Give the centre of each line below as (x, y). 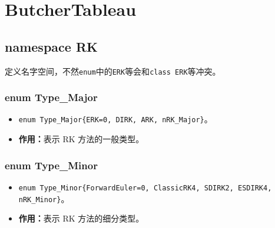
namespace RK (51, 46)
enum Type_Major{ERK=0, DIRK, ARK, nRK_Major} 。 (115, 119)
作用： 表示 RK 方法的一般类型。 (81, 139)
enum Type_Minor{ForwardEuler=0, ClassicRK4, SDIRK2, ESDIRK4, (145, 188)
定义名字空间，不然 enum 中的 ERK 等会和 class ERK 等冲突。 (113, 71)
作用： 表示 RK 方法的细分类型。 (81, 218)
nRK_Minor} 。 (44, 198)
